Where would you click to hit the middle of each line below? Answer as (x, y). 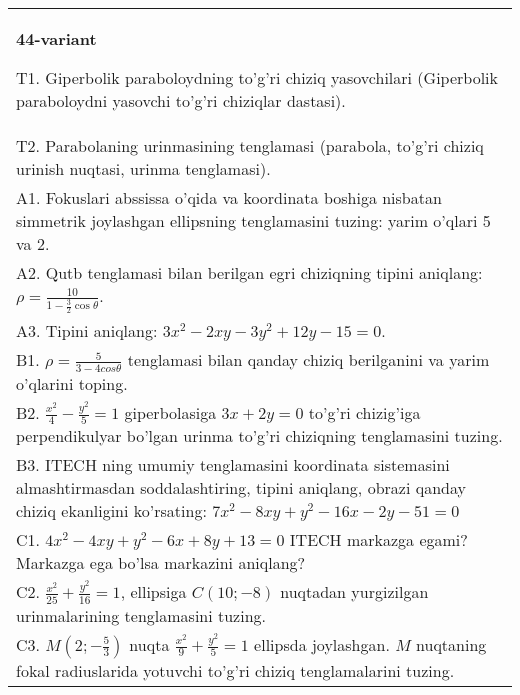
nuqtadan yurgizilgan (354, 592)
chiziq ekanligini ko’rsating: (111, 511)
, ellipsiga (153, 592)
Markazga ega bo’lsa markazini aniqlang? (161, 563)
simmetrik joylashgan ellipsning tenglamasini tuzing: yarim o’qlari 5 (253, 220)
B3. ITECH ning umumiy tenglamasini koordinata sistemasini (233, 465)
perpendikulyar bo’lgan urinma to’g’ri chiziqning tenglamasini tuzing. (259, 436)
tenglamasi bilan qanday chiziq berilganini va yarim (308, 360)
